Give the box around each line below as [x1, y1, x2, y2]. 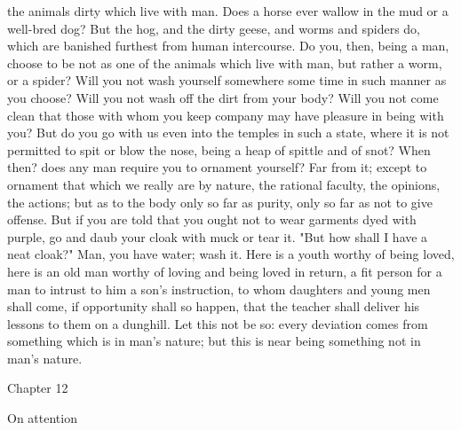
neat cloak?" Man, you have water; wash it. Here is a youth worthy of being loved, [7, 245, 455, 263]
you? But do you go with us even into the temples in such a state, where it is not [7, 123, 449, 142]
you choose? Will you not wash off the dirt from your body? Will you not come [7, 88, 439, 106]
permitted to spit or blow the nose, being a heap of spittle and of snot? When [7, 140, 431, 159]
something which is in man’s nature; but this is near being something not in [7, 332, 421, 350]
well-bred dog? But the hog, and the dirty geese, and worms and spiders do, [7, 19, 420, 37]
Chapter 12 [7, 379, 68, 397]
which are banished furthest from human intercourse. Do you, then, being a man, [7, 36, 449, 55]
